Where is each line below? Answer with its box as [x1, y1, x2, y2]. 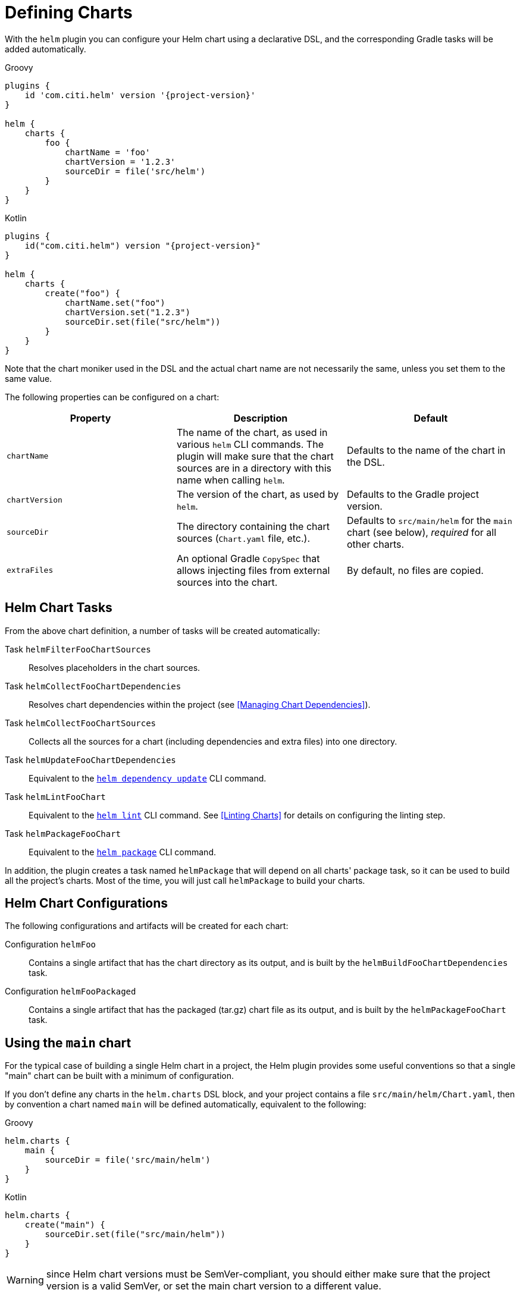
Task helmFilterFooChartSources [5, 644, 151, 654]
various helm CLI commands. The [176, 438, 324, 450]
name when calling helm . [176, 473, 285, 486]
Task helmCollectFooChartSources [5, 717, 156, 728]
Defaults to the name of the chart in [346, 444, 506, 456]
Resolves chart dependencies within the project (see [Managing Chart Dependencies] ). [29, 699, 371, 710]
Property [70, 412, 111, 424]
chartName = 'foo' [65, 147, 151, 157]
